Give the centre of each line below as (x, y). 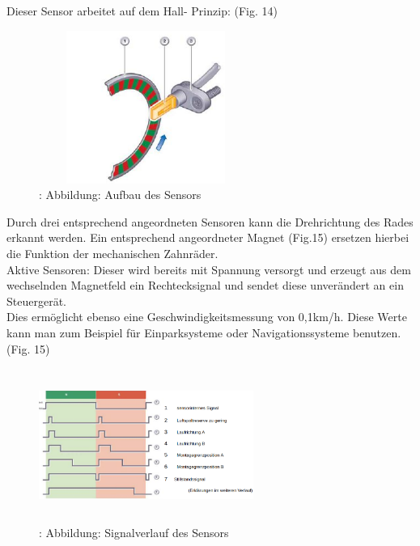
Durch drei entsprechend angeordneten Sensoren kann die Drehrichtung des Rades (210, 221)
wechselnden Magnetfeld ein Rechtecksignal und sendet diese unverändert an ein (205, 285)
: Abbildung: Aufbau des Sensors (120, 195)
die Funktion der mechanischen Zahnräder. (112, 253)
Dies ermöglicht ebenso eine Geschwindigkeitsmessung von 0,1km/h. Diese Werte (207, 317)
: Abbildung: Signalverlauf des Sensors (134, 532)
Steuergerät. (36, 301)
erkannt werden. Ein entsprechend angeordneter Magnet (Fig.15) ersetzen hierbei (208, 237)
